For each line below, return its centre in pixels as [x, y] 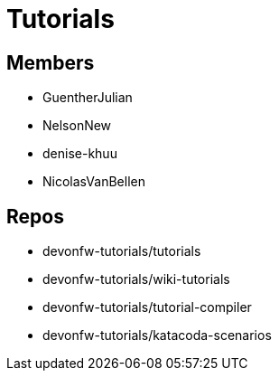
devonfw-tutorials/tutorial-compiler [147, 307]
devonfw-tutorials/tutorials [122, 251]
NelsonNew [77, 126]
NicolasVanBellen [94, 182]
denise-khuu [80, 154]
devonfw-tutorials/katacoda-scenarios [157, 335]
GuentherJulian [88, 98]
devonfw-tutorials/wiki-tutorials [136, 279]
